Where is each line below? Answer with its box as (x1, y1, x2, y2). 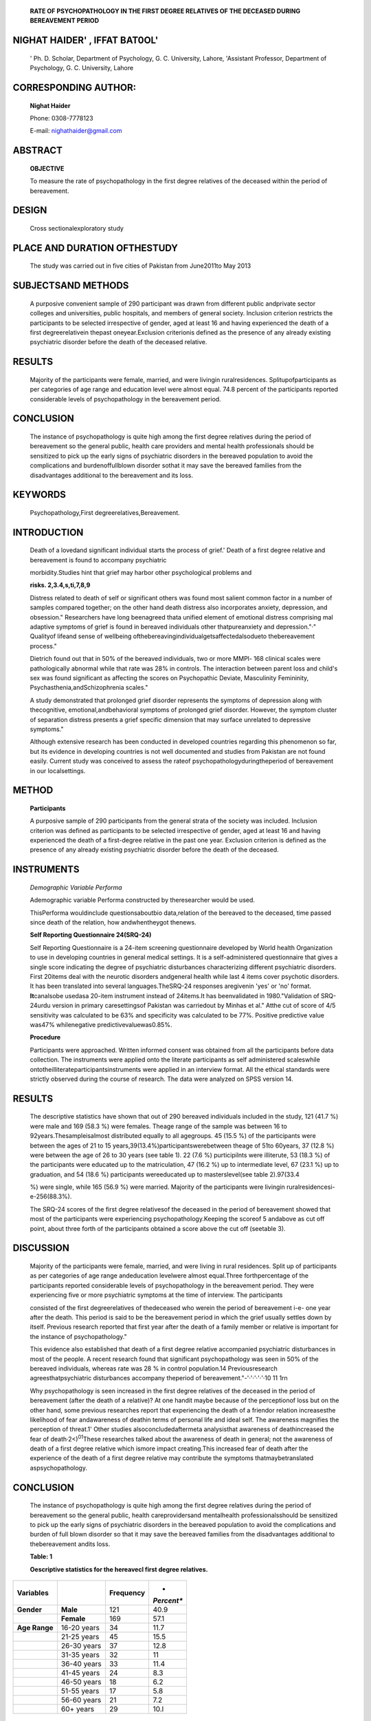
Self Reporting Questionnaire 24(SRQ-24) (30, 931, 152, 939)
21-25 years (60, 1632, 100, 1641)
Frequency (109, 1587, 146, 1597)
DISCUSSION (12, 1243, 70, 1254)
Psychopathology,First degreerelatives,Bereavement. (30, 508, 180, 516)
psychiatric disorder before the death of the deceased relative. (30, 338, 207, 346)
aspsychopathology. (30, 1464, 87, 1472)
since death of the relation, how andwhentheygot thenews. (30, 918, 196, 927)
